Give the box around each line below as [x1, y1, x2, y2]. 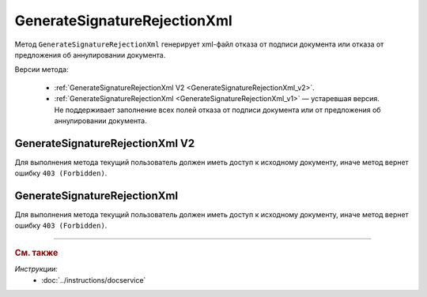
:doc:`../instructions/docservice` [41, 275, 146, 284]
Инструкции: [14, 265, 59, 274]
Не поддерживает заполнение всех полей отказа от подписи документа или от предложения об [54, 105, 381, 115]
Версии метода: [14, 65, 69, 74]
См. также [14, 247, 59, 258]
